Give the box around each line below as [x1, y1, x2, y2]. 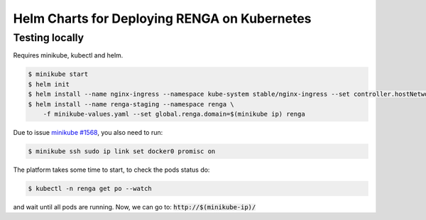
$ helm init [28, 80, 70, 88]
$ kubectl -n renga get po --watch [28, 185, 152, 192]
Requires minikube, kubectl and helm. [13, 51, 124, 60]
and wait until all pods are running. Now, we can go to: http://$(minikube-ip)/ [13, 202, 256, 211]
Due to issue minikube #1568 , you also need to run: [13, 128, 163, 136]
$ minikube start [28, 70, 89, 78]
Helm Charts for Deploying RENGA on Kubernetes [13, 11, 312, 26]
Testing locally [13, 31, 84, 44]
